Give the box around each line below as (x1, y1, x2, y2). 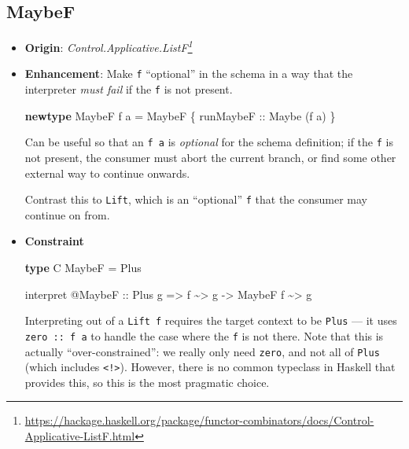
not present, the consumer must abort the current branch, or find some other (24, 149, 396, 166)
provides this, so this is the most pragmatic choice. (24, 374, 270, 390)
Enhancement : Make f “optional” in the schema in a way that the (24, 65, 353, 82)
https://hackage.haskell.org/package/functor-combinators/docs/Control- (24, 412, 374, 429)
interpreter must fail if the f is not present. (24, 81, 233, 98)
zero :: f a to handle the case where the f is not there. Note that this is (24, 327, 384, 344)
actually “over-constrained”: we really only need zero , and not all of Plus (24, 343, 380, 359)
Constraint (24, 233, 84, 249)
